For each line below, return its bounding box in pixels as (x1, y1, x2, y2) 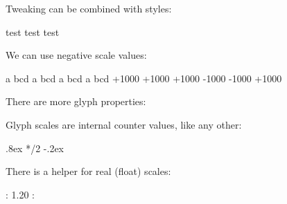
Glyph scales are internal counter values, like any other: (6, 117, 242, 131)
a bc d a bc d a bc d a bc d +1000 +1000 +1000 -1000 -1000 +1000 (6, 71, 282, 85)
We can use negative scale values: (6, 48, 147, 62)
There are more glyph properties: (6, 94, 146, 109)
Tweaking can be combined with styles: (6, 1, 172, 15)
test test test (6, 24, 60, 39)
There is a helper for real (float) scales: (6, 164, 171, 178)
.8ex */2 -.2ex (6, 140, 64, 155)
